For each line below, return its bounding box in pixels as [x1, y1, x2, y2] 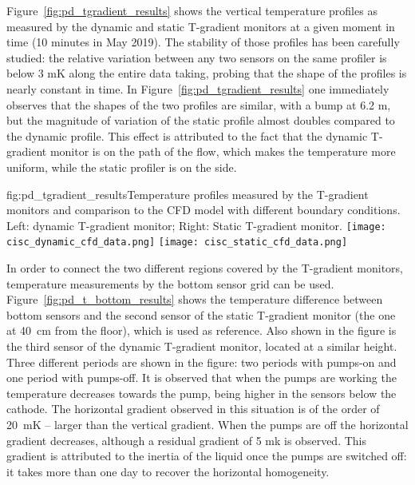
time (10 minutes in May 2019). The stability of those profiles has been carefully [6, 34, 400, 50]
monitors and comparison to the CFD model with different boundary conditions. [6, 201, 401, 218]
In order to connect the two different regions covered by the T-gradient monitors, [6, 260, 403, 276]
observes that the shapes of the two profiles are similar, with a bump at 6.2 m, [6, 96, 391, 113]
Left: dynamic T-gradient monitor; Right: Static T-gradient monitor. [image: [6, 217, 386, 233]
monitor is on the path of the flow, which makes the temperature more [49, 143, 396, 160]
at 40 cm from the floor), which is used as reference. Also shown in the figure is [6, 322, 397, 339]
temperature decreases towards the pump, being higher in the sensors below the [6, 384, 397, 401]
